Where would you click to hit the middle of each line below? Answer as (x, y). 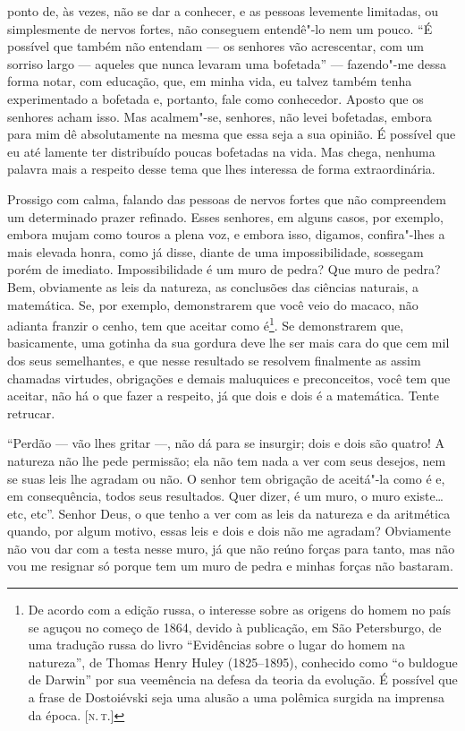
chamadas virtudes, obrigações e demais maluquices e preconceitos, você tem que (229, 378)
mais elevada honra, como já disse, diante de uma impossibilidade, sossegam (216, 251)
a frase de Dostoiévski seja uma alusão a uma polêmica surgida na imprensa (236, 697)
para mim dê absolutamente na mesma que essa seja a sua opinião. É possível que (232, 134)
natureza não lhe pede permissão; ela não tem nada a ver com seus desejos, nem (227, 460)
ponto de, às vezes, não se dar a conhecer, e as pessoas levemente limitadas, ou (223, 11)
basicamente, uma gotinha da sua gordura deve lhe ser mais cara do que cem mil (228, 343)
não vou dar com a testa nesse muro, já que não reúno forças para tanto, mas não (231, 548)
